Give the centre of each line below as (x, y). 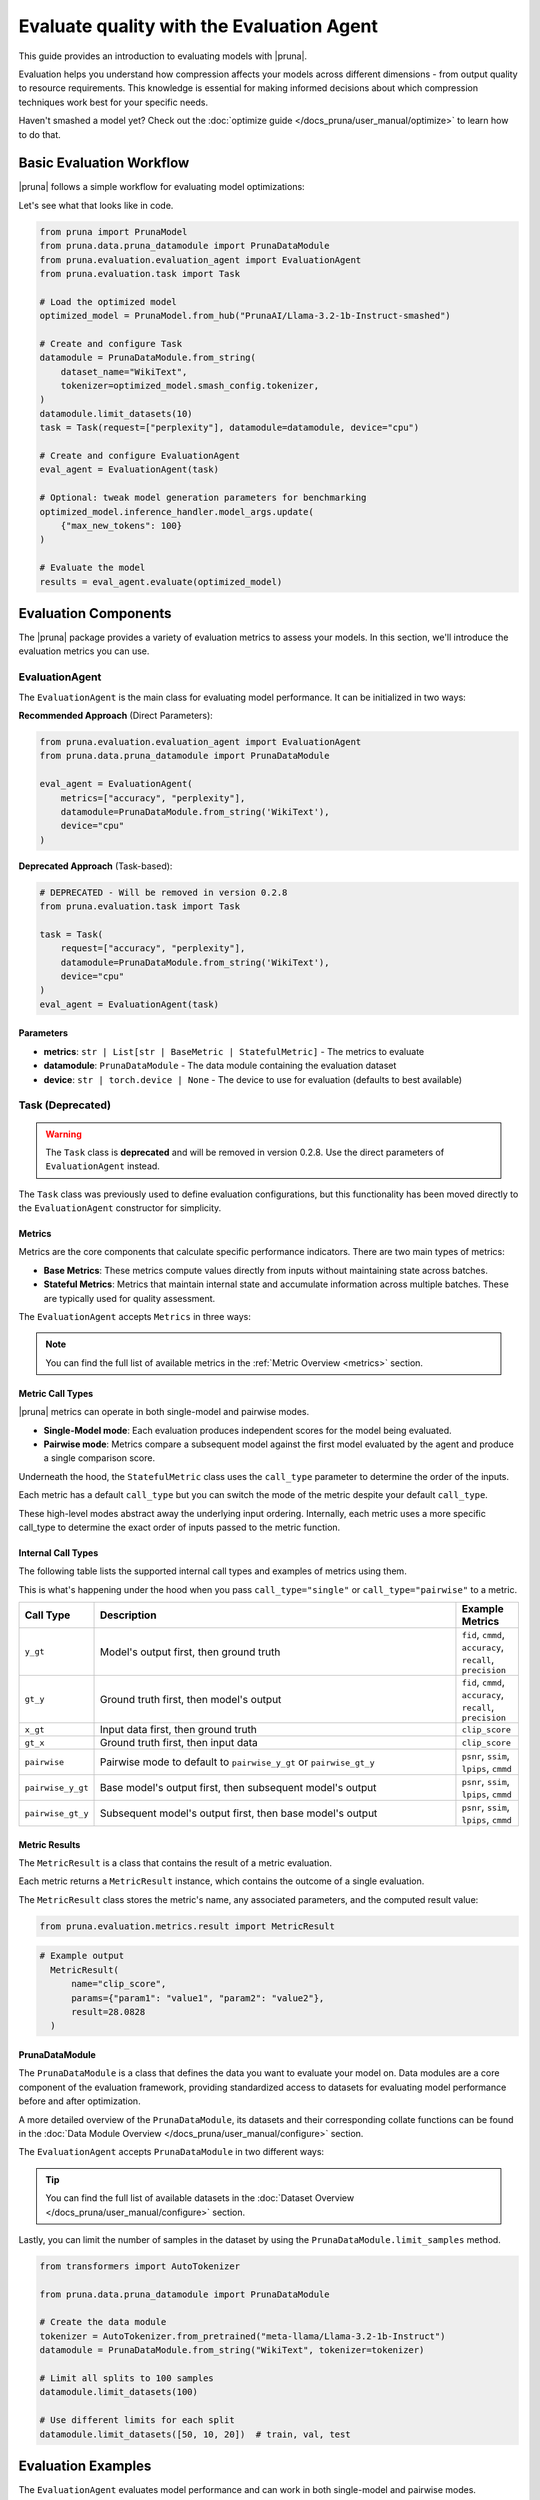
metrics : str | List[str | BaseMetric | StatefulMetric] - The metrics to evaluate (234, 1051)
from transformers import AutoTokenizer (139, 2266)
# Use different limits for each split (137, 2420)
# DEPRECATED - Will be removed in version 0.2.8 (163, 892)
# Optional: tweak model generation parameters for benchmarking (203, 498)
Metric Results (49, 1844)
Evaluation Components (95, 613)
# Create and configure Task (111, 343)
